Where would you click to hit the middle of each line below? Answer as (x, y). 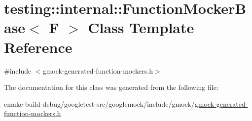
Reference (38, 47)
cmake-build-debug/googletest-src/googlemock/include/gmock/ (99, 103)
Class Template (141, 27)
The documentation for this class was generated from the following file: (111, 87)
